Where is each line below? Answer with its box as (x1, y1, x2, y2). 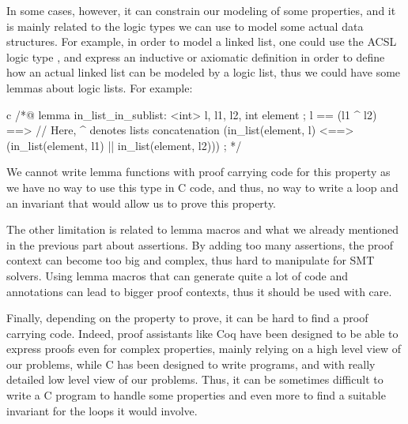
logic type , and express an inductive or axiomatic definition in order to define (6, 48, 385, 65)
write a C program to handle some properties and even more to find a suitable (6, 387, 386, 403)
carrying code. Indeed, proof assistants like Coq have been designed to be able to (6, 325, 399, 341)
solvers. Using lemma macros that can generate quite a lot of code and (6, 267, 349, 283)
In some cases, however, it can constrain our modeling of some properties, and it (6, 2, 396, 18)
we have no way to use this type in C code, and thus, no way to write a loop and (6, 178, 399, 195)
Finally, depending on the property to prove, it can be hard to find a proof (6, 310, 368, 326)
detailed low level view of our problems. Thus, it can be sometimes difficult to (6, 371, 383, 388)
